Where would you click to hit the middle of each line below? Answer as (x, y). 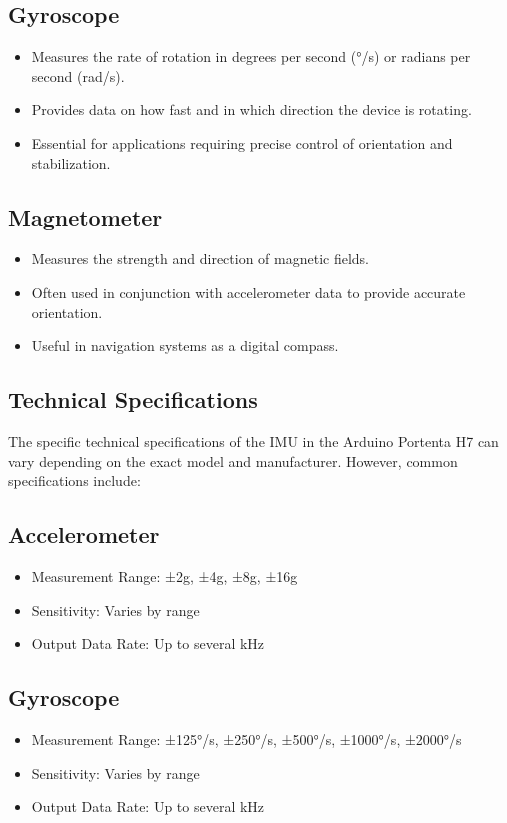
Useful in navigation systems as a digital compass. (185, 345)
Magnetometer (85, 216)
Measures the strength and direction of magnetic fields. (200, 258)
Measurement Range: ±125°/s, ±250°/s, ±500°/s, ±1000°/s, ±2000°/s (246, 738)
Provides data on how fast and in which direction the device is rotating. (251, 109)
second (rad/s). (78, 75)
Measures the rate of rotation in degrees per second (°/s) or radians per (251, 56)
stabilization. (71, 162)
